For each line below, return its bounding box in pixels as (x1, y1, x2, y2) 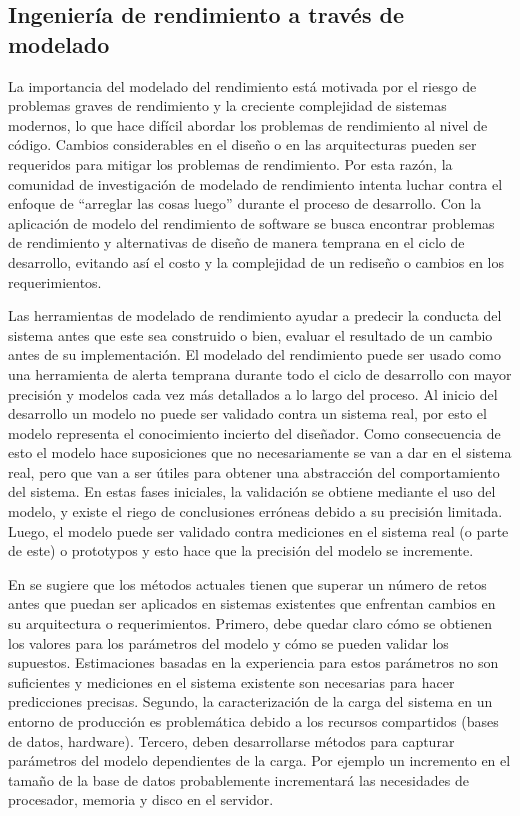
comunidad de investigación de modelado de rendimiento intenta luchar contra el (8, 173, 503, 194)
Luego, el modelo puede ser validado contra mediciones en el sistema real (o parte (8, 520, 509, 541)
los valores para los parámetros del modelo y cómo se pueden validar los (8, 632, 449, 653)
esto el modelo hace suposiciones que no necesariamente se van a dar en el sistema (8, 442, 512, 463)
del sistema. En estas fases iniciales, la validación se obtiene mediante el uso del (8, 481, 496, 502)
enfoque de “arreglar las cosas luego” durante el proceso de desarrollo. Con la (8, 193, 482, 214)
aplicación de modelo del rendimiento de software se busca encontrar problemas (8, 212, 495, 233)
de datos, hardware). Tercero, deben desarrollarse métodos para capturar (8, 730, 455, 751)
